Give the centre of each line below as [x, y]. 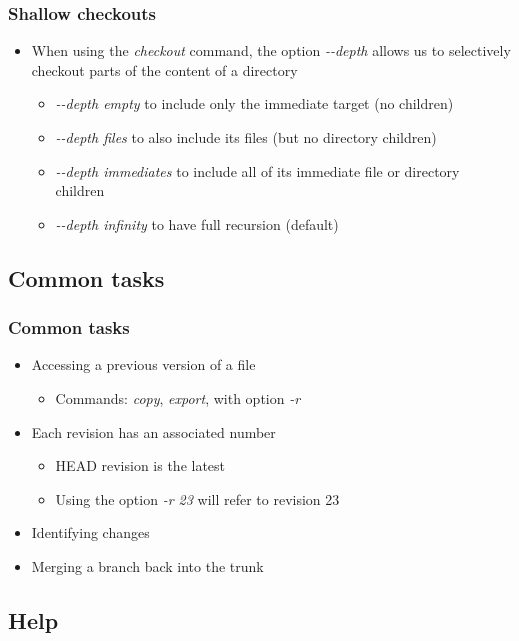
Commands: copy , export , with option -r [178, 397]
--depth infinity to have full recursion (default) [197, 223]
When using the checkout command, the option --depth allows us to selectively [271, 50]
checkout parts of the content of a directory [164, 69]
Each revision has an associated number [153, 431]
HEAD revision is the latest [140, 465]
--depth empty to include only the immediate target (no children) [254, 103]
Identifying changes [90, 532]
